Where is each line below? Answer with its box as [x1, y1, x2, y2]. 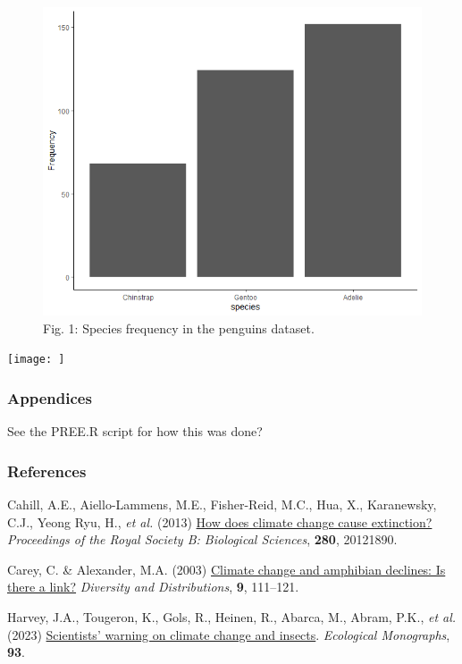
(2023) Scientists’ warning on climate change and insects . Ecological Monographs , [7, 625, 450, 643]
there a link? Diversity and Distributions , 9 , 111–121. [7, 577, 299, 596]
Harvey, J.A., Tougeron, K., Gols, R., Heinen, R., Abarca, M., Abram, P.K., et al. [7, 607, 457, 626]
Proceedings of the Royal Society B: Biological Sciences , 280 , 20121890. [7, 530, 398, 549]
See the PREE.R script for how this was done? [7, 422, 263, 441]
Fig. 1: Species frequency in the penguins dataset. [43, 318, 315, 337]
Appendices [7, 386, 92, 408]
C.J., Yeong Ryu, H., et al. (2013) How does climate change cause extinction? [7, 512, 433, 531]
